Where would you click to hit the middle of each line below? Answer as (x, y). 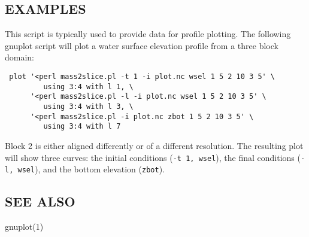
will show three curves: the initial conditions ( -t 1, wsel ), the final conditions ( (153, 157)
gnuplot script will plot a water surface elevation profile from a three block (142, 45)
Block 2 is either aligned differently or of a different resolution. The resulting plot (154, 145)
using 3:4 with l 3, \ (88, 106)
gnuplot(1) (24, 227)
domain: (20, 57)
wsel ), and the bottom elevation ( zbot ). (91, 169)
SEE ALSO (40, 201)
